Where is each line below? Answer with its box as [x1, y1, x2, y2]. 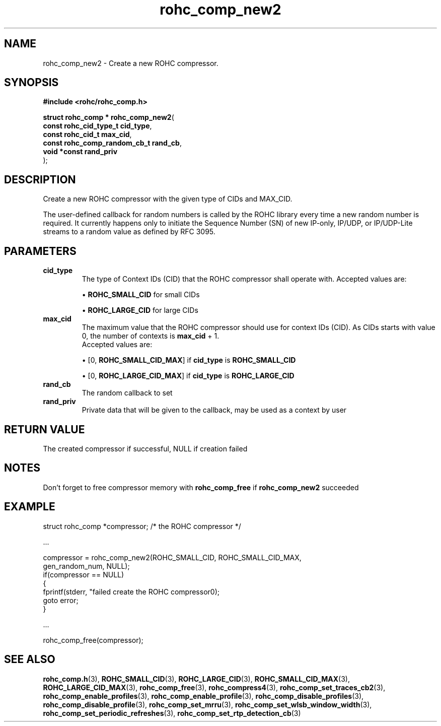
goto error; [43, 596, 79, 605]
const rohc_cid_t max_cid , [43, 130, 132, 139]
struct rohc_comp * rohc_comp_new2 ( [43, 113, 174, 122]
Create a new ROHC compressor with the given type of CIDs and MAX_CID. [43, 194, 292, 204]
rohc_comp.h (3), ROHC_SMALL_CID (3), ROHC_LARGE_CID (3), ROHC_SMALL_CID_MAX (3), [43, 674, 350, 683]
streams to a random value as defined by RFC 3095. [43, 227, 215, 236]
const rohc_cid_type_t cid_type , [43, 121, 152, 130]
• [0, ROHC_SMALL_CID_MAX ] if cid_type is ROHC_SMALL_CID [82, 356, 296, 365]
